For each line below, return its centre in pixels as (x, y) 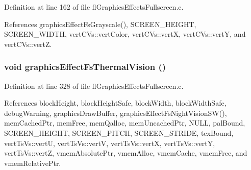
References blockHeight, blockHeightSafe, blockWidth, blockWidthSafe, (115, 103)
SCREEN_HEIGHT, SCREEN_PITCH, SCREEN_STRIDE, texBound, (119, 132)
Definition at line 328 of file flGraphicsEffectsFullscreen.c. (94, 86)
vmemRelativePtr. (33, 163)
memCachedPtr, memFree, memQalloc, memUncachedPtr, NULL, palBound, (125, 123)
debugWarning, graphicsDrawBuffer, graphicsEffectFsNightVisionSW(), (116, 113)
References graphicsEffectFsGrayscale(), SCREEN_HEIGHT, (100, 24)
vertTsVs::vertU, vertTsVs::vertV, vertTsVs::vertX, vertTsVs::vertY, (110, 143)
